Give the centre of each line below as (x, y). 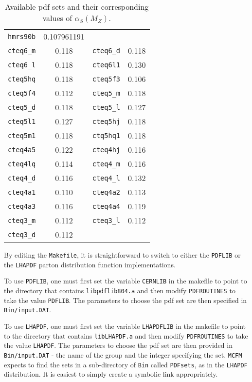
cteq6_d (106, 50)
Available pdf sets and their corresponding (77, 7)
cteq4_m (106, 164)
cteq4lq (22, 164)
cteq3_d (22, 234)
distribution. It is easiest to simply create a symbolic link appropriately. (111, 374)
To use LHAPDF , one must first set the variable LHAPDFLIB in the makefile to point (125, 326)
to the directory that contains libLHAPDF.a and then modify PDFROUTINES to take (126, 335)
